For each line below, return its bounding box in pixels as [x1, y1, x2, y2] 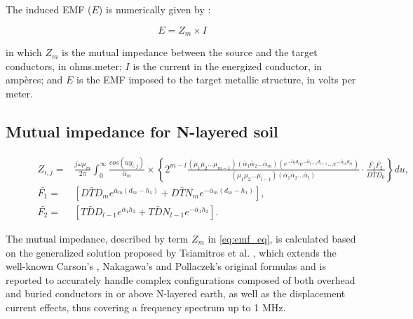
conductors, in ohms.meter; [6, 58, 122, 73]
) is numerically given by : [98, 2, 211, 16]
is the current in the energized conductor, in [133, 58, 323, 73]
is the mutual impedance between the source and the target [62, 45, 318, 60]
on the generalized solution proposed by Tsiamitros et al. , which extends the [6, 245, 337, 259]
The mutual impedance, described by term [6, 231, 189, 246]
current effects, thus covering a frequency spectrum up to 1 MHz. [6, 300, 286, 314]
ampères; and [6, 72, 63, 87]
